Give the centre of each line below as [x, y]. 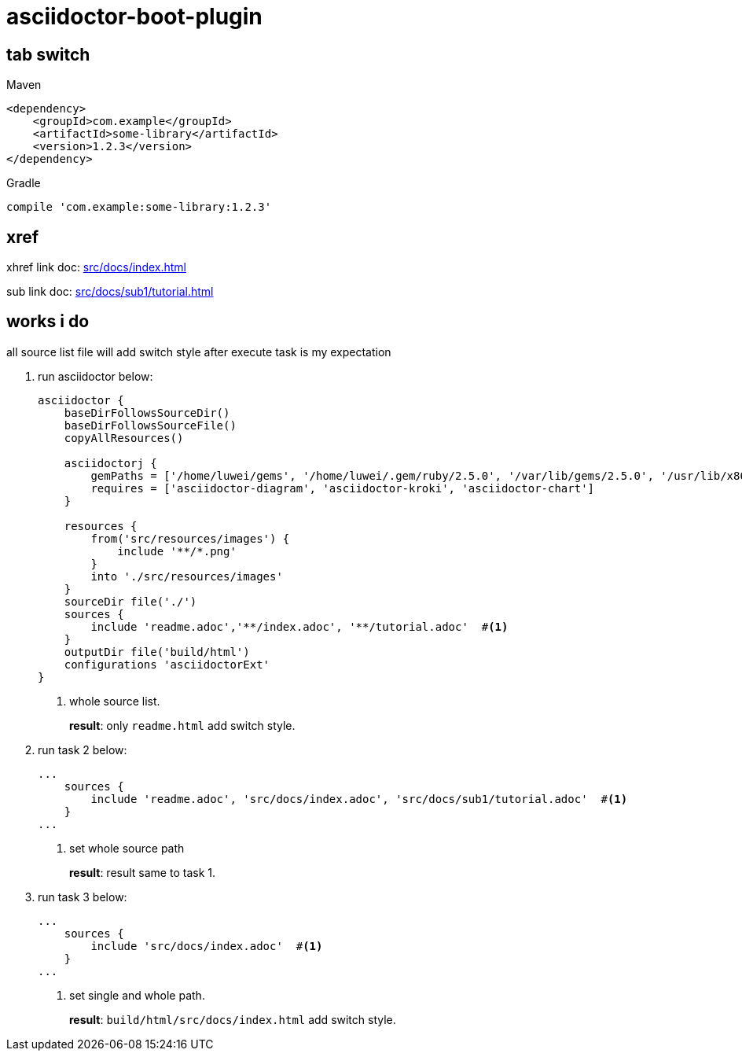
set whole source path [127, 848]
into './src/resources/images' [187, 576]
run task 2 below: [83, 749]
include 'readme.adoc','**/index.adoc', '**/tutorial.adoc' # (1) [299, 626]
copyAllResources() [124, 438]
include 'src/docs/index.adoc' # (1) [207, 946]
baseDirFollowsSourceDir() [147, 412]
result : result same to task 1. [142, 872]
